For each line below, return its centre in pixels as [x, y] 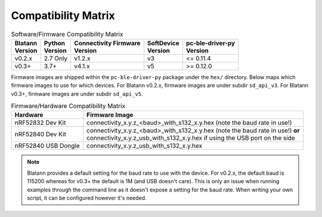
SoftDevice [163, 43]
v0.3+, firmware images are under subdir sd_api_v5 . [77, 94]
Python [55, 43]
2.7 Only [56, 58]
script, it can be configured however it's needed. [87, 198]
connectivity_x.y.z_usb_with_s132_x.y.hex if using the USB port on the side [191, 138]
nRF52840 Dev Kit [41, 134]
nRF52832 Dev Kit [40, 123]
